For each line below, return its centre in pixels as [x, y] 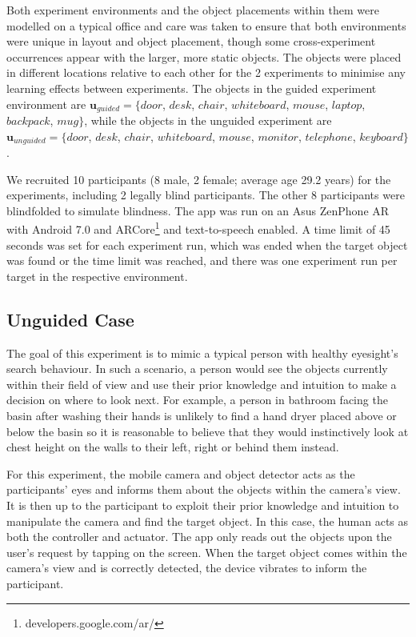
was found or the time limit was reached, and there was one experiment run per [202, 260]
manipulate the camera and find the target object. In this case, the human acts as [208, 521]
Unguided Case [70, 319]
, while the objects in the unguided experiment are [208, 120]
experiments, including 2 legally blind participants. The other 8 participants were [206, 195]
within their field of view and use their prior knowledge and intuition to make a [202, 384]
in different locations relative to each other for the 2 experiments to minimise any [206, 72]
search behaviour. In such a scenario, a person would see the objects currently [197, 369]
